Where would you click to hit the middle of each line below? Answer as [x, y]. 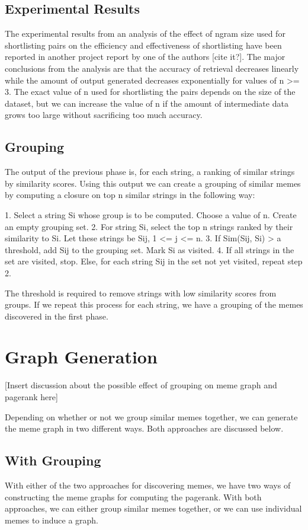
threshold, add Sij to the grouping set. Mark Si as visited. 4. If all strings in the [150, 249]
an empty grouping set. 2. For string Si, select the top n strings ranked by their [149, 226]
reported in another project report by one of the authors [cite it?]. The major [145, 57]
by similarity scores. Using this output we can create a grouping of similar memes [153, 183]
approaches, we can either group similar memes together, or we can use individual [153, 508]
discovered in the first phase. [57, 316]
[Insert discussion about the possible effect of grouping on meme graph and [141, 385]
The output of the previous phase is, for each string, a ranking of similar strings [150, 172]
